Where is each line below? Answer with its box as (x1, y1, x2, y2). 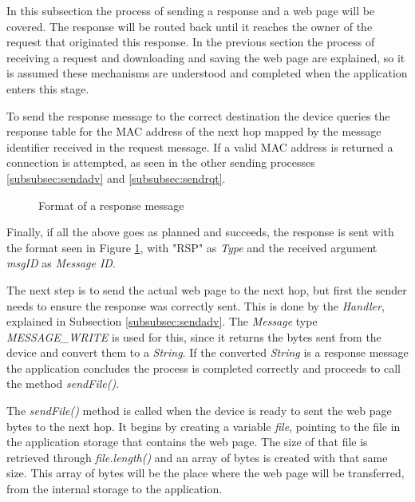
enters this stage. (6, 80, 89, 97)
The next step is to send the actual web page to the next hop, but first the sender (6, 281, 407, 298)
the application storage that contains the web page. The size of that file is (6, 433, 368, 450)
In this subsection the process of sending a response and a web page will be (6, 2, 375, 18)
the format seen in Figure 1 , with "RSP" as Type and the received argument (6, 239, 377, 255)
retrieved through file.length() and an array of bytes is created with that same (6, 449, 388, 465)
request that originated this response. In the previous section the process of (6, 34, 375, 50)
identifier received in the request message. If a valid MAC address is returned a (6, 138, 393, 155)
